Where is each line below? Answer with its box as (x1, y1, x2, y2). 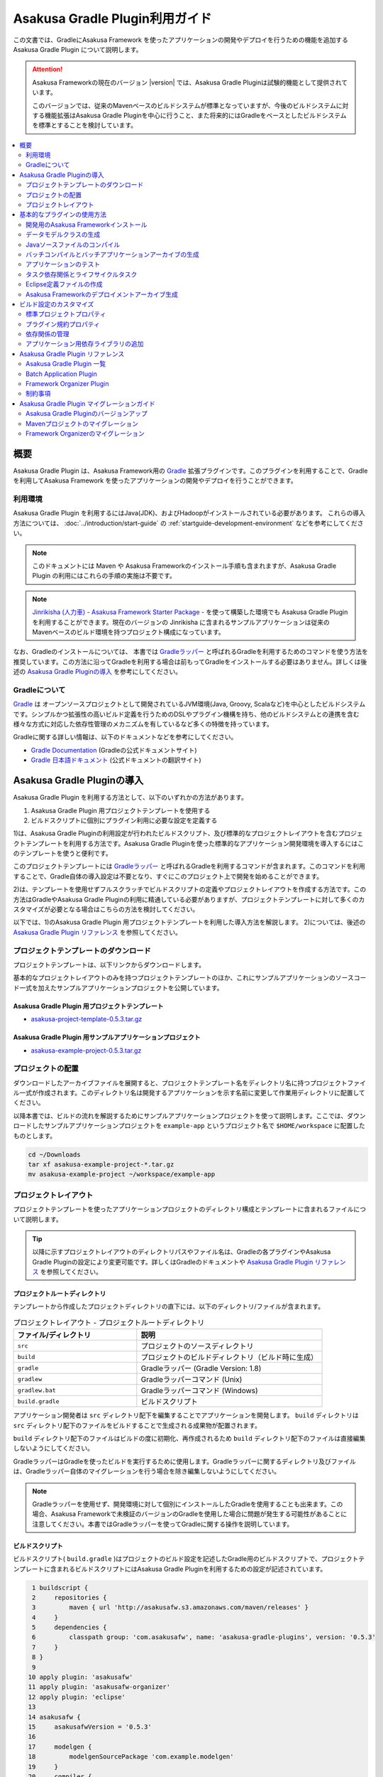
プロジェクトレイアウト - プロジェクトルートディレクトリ (13, 1318, 205, 1328)
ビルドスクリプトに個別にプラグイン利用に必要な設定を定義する (30, 816, 218, 825)
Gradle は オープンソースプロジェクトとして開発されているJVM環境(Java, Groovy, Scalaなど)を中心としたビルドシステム (13, 700, 365, 709)
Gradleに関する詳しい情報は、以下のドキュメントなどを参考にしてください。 (13, 733, 238, 741)
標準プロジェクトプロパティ (26, 310, 106, 318)
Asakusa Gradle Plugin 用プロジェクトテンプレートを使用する (30, 806, 211, 815)
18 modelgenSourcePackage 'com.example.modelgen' (28, 1753, 234, 1761)
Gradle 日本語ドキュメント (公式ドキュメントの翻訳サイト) (30, 756, 201, 764)
